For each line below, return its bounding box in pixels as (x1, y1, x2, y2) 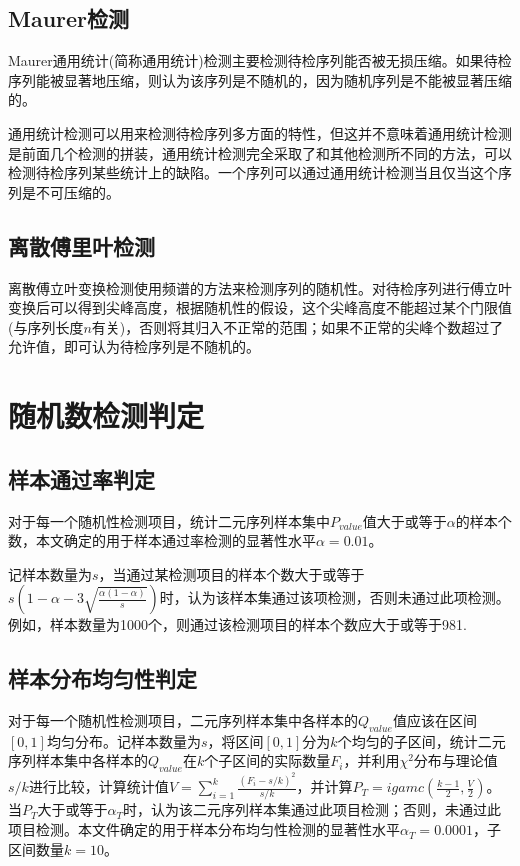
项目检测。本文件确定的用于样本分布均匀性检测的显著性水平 (8, 819, 400, 840)
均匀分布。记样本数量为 (46, 730, 201, 751)
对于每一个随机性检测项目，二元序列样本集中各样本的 (8, 710, 358, 731)
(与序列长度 (8, 316, 84, 337)
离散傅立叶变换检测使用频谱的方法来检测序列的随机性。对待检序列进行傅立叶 (8, 277, 512, 298)
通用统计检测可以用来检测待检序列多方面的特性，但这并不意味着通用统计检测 (8, 122, 512, 143)
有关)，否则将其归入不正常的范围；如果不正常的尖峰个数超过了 (91, 316, 504, 337)
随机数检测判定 (8, 395, 205, 436)
